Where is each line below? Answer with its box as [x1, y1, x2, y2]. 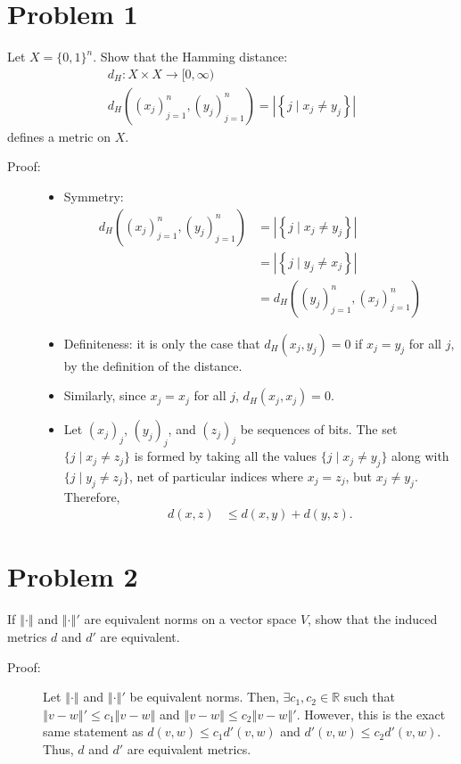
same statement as [43, 722, 144, 741]
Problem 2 [7, 558, 138, 595]
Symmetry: [63, 186, 124, 205]
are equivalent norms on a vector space [84, 610, 297, 628]
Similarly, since [63, 386, 146, 405]
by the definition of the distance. [63, 356, 243, 374]
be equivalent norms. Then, [129, 687, 279, 706]
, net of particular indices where [128, 466, 303, 485]
